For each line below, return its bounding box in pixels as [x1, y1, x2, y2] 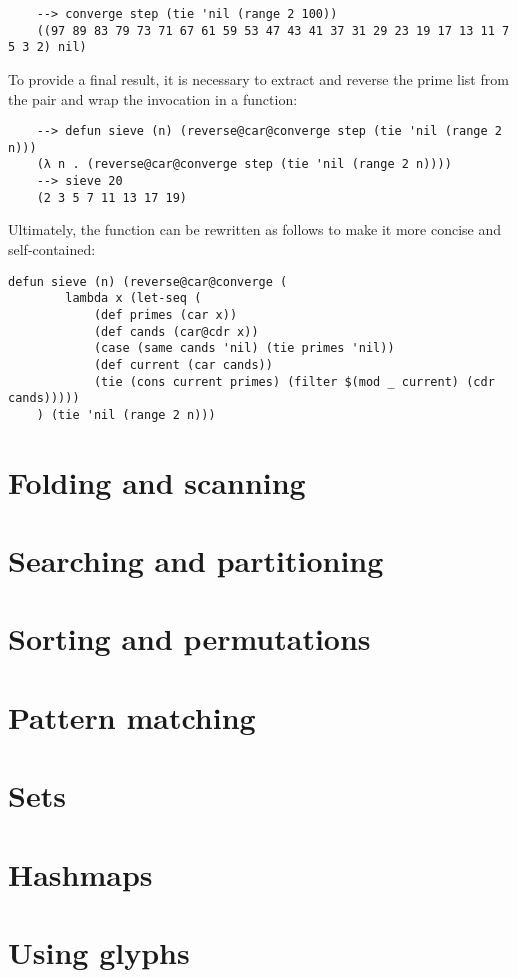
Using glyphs [8, 931, 190, 972]
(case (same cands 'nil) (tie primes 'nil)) [93, 341, 395, 356]
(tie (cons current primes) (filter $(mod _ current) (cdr [93, 374, 495, 389]
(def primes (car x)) [93, 307, 238, 322]
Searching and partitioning [8, 540, 384, 581]
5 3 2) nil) [8, 40, 87, 55]
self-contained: [8, 239, 96, 260]
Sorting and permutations [8, 618, 371, 659]
